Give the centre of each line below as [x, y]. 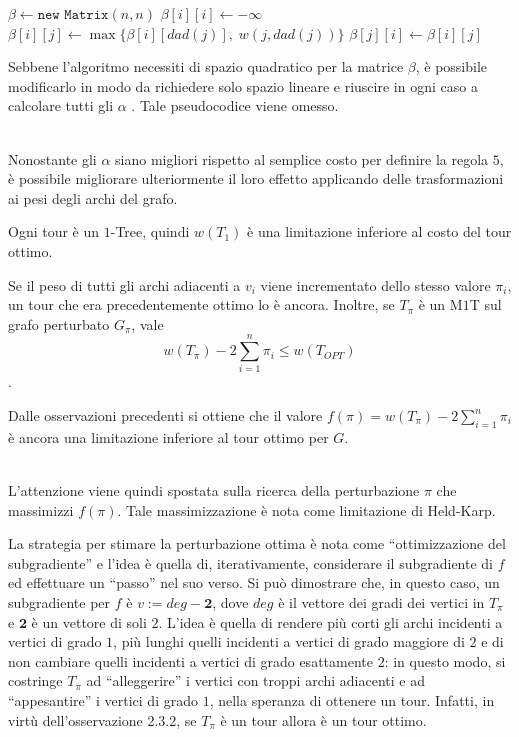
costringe [35, 680]
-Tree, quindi [150, 231]
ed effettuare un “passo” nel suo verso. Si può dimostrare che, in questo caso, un [254, 582]
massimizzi [41, 509]
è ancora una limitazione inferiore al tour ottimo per [168, 436]
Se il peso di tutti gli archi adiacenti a [124, 284]
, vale [147, 323]
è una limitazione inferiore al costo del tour [379, 231]
